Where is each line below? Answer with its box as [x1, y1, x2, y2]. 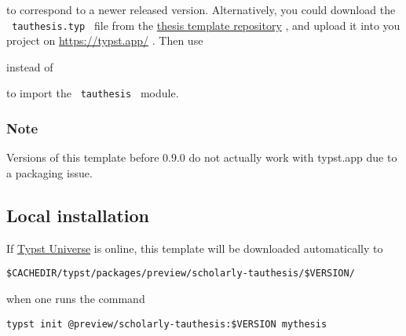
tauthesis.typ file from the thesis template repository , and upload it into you [12, 16, 401, 33]
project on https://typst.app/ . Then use [6, 32, 203, 49]
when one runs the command [6, 290, 145, 306]
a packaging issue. [6, 164, 93, 181]
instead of [6, 58, 53, 75]
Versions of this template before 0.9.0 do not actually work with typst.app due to [6, 149, 397, 166]
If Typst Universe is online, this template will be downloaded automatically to [6, 239, 383, 256]
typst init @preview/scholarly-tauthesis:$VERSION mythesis [6, 318, 327, 330]
